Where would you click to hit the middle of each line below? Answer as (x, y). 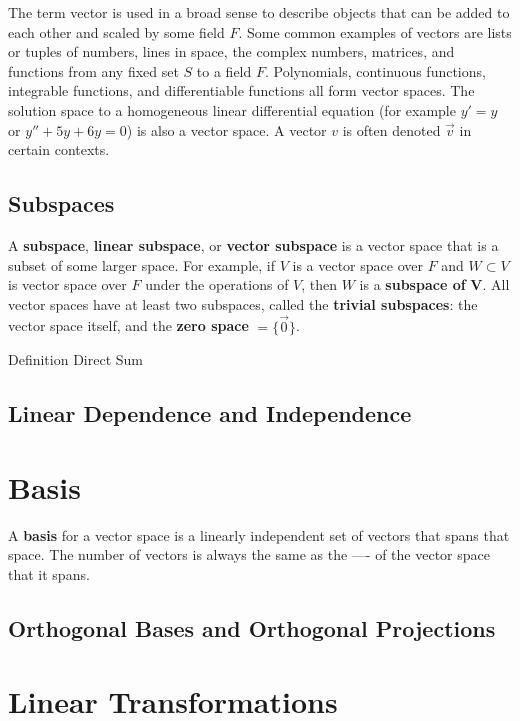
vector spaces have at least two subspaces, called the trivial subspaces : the (243, 303)
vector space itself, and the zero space (128, 325)
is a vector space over (357, 264)
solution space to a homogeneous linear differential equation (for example (232, 109)
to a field (224, 70)
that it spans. (49, 573)
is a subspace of (412, 284)
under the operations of (217, 284)
